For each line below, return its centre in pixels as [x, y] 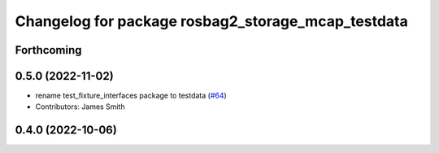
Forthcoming [48, 50]
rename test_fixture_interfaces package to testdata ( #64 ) [131, 96]
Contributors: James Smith [80, 107]
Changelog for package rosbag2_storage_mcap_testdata [211, 21]
